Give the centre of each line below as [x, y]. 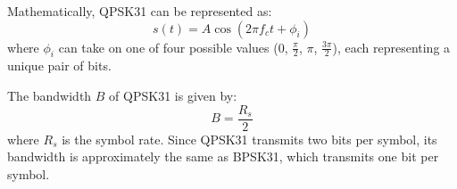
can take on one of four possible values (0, [173, 47]
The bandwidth [50, 95]
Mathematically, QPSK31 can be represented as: [140, 11]
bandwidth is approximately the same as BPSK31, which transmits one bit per [223, 156]
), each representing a [391, 47]
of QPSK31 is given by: [173, 95]
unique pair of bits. [59, 66]
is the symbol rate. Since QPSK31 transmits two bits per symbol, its [249, 139]
